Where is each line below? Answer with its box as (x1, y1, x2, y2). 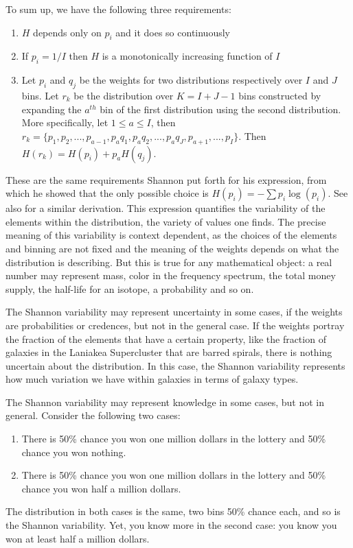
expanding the (21, 102, 82, 116)
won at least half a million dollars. (5, 531, 150, 545)
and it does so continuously (115, 25, 230, 39)
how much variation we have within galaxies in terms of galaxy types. (5, 372, 299, 386)
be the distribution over (73, 88, 174, 102)
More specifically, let (21, 115, 109, 130)
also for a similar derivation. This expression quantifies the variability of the (5, 201, 326, 215)
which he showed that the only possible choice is (5, 186, 209, 200)
